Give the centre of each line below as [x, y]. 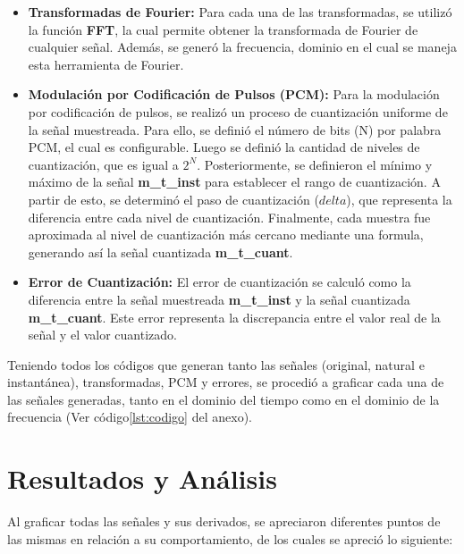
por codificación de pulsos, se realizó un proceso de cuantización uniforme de [238, 111]
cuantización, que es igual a [103, 164]
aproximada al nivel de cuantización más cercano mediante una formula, [226, 235]
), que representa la [399, 199]
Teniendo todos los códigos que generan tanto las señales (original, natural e [216, 364]
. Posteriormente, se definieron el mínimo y [315, 164]
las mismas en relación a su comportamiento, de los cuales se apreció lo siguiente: [230, 538]
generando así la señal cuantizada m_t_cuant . [160, 252]
